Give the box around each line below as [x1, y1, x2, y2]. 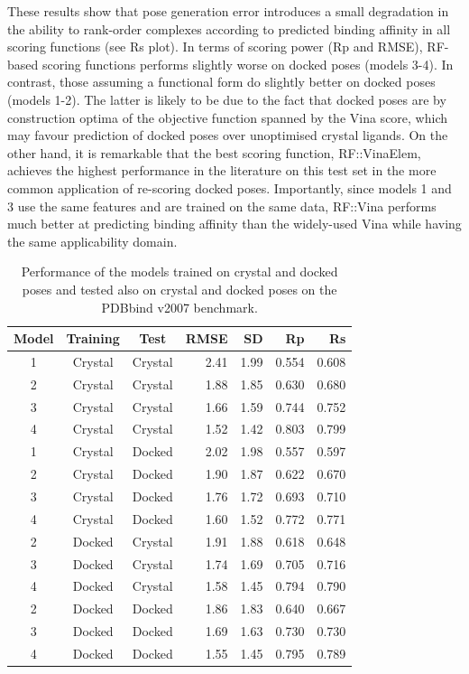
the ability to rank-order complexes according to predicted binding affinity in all [7, 19, 451, 38]
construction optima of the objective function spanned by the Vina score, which [7, 108, 447, 126]
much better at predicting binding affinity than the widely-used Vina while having [7, 214, 462, 233]
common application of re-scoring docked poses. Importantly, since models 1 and [7, 178, 452, 197]
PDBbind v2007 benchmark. [101, 297, 258, 316]
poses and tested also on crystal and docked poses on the [22, 279, 337, 298]
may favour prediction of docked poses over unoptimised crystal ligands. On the [7, 126, 448, 145]
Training [66, 329, 120, 348]
